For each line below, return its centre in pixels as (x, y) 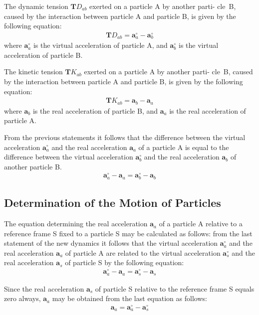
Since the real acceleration (44, 288)
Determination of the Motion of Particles (113, 203)
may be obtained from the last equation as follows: (129, 298)
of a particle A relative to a (201, 224)
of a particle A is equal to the (184, 147)
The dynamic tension (36, 6)
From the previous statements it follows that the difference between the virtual (125, 137)
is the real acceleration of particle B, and (95, 110)
